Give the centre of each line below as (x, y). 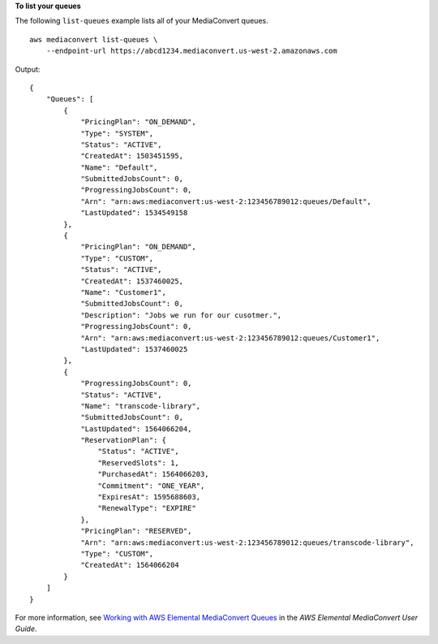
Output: (28, 69)
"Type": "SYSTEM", (117, 133)
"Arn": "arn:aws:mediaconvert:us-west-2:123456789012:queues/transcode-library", (247, 542)
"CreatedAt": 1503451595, (132, 156)
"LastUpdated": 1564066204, (136, 429)
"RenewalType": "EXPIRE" (147, 508)
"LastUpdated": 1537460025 (134, 349)
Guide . (26, 629)
